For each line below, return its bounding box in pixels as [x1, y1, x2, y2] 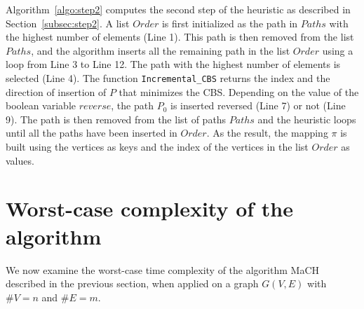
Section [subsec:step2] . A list [6, 15, 130, 30]
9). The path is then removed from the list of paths [6, 111, 227, 126]
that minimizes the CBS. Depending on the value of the [119, 84, 359, 99]
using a [322, 43, 353, 57]
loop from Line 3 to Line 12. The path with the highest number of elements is [6, 57, 341, 71]
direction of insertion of [6, 84, 107, 99]
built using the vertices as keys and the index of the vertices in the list [6, 139, 309, 153]
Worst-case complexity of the [6, 194, 293, 223]
